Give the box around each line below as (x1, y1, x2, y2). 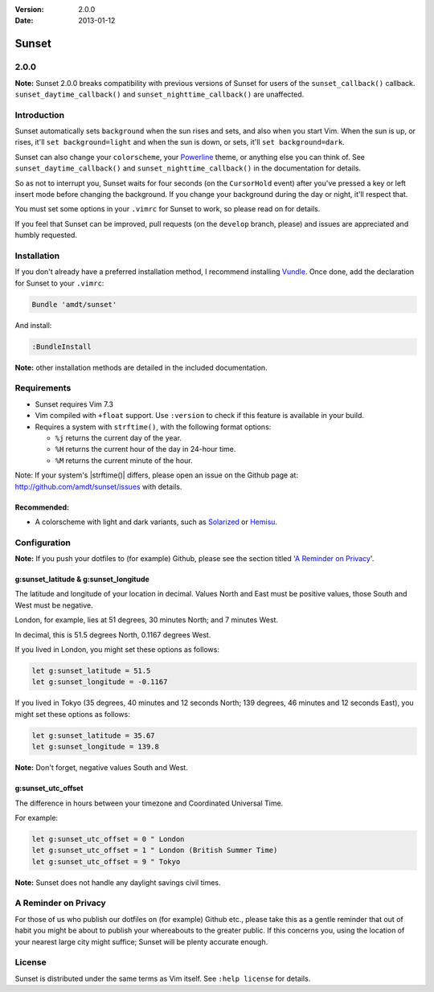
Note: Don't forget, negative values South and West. (14, 763, 188, 773)
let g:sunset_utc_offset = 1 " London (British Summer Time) (31, 846, 278, 855)
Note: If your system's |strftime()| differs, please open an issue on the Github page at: (14, 470, 299, 480)
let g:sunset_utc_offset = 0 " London (31, 834, 185, 843)
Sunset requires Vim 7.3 (35, 399, 114, 409)
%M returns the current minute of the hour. (55, 455, 193, 465)
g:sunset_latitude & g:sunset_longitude (14, 575, 150, 584)
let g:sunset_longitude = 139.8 (31, 742, 160, 752)
